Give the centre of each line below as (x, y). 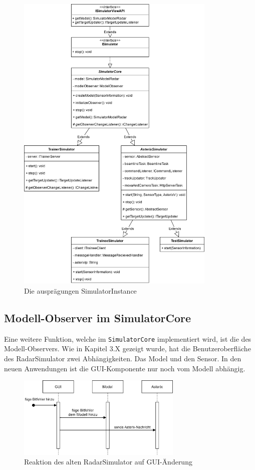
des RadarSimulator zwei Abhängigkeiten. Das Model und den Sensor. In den (123, 358)
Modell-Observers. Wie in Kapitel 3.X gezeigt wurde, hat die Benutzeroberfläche (127, 348)
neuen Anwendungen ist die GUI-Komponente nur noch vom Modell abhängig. (125, 368)
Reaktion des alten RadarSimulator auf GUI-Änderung (108, 462)
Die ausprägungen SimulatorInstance (80, 290)
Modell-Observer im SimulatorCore (98, 317)
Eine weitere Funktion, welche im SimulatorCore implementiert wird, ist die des (128, 338)
